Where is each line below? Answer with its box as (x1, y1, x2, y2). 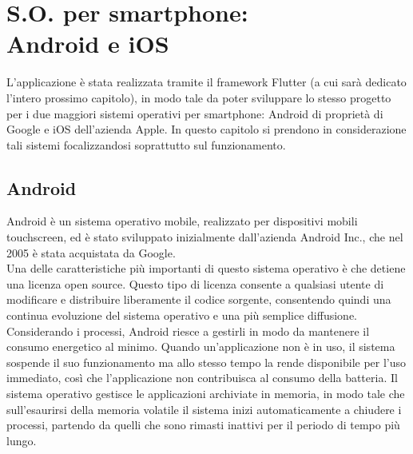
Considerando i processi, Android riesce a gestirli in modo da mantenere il (6, 322, 370, 339)
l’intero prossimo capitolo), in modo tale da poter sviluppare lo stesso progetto (6, 89, 391, 106)
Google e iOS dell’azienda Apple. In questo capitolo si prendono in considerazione (6, 121, 407, 137)
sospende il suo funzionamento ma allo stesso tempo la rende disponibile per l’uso (6, 353, 407, 370)
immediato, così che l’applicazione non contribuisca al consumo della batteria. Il (6, 369, 398, 386)
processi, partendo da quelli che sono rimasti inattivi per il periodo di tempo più (6, 416, 400, 433)
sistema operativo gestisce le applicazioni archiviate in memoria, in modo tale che (6, 385, 405, 402)
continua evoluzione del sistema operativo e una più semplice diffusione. (6, 307, 357, 324)
